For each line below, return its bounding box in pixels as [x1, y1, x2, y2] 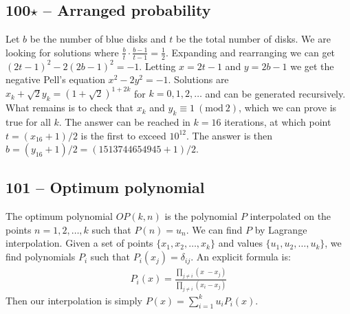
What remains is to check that [6, 100, 134, 115]
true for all [6, 114, 51, 128]
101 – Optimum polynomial [6, 177, 205, 198]
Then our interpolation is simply [6, 293, 142, 307]
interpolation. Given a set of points [6, 236, 153, 250]
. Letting [139, 58, 176, 73]
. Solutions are [168, 72, 229, 87]
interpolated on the [250, 209, 331, 223]
